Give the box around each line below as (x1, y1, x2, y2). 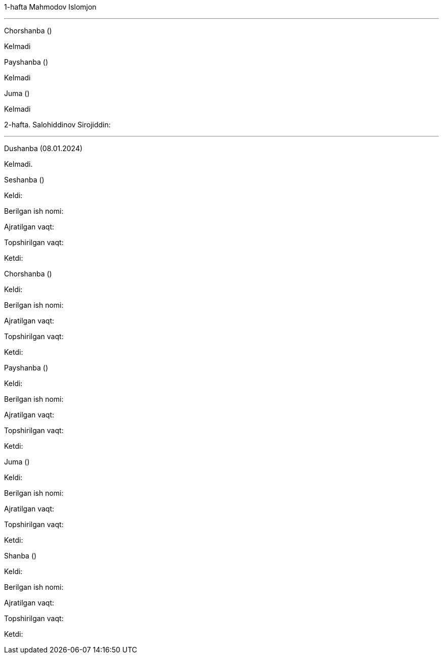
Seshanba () (4, 175, 45, 184)
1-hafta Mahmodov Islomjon (4, 3, 97, 11)
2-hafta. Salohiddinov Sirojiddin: (4, 120, 111, 129)
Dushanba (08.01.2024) (4, 144, 83, 153)
